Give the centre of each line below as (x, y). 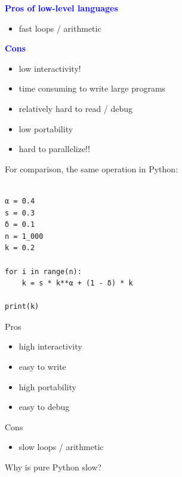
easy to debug (44, 407)
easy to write (42, 367)
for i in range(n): (43, 271)
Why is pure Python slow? (53, 467)
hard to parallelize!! (54, 149)
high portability (47, 386)
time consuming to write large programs (92, 88)
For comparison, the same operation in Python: (92, 168)
